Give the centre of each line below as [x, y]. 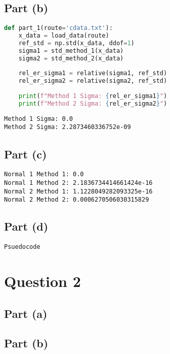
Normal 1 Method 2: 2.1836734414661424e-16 [78, 183]
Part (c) [26, 154]
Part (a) [26, 313]
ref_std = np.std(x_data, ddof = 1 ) [76, 43]
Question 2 [42, 281]
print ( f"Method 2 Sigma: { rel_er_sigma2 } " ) [93, 103]
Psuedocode [22, 247]
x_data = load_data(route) [64, 36]
